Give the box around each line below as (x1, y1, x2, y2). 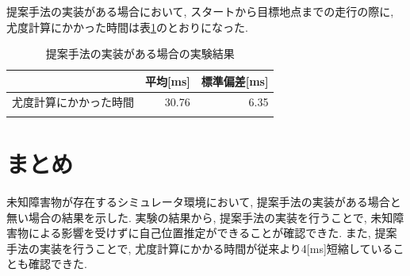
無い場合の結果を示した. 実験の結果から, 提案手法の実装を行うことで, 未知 (6, 209, 393, 225)
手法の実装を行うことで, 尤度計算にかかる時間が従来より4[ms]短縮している (6, 240, 393, 256)
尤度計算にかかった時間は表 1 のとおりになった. (6, 18, 248, 35)
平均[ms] (145, 72, 190, 89)
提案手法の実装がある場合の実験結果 (45, 45, 235, 62)
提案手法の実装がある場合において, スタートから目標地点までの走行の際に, (6, 3, 394, 19)
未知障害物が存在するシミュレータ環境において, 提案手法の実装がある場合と (6, 194, 401, 210)
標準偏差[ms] (201, 72, 269, 89)
